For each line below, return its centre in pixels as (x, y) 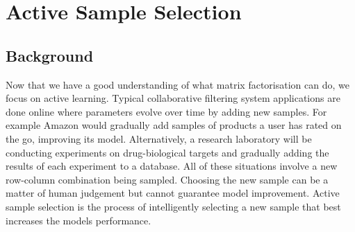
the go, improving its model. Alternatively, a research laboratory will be (159, 138)
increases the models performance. (79, 220)
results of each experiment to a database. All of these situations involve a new (172, 166)
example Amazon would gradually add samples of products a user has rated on (174, 125)
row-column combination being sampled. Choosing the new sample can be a (167, 179)
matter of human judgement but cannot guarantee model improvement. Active (173, 193)
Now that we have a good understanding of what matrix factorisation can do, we (177, 84)
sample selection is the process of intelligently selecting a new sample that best (173, 206)
